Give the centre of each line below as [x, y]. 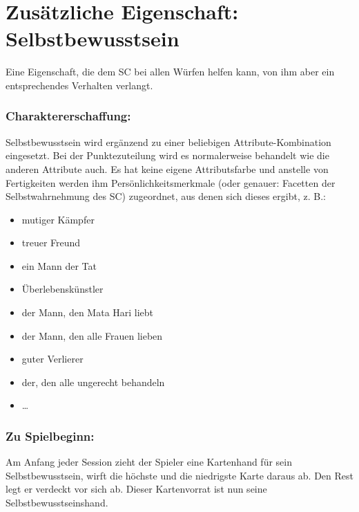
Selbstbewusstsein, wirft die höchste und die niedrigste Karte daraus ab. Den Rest [179, 475]
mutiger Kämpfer [58, 219]
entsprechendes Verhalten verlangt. [79, 85]
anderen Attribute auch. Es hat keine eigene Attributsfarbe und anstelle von [167, 168]
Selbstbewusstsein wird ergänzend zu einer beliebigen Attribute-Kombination [168, 141]
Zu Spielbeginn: [50, 436]
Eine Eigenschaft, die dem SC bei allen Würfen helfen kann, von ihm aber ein [170, 72]
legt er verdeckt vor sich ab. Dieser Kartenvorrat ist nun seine [136, 489]
